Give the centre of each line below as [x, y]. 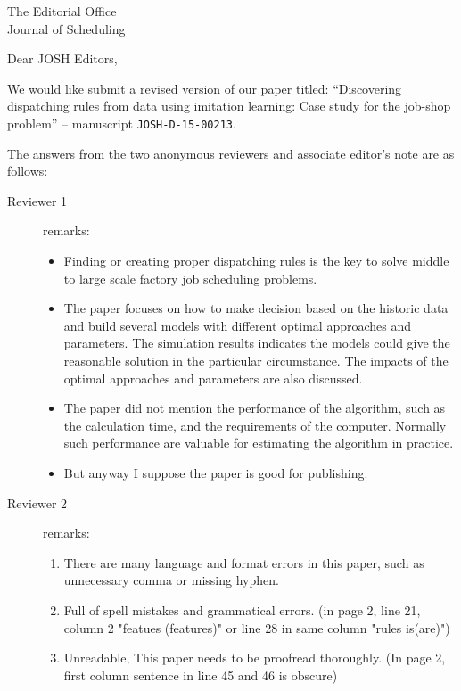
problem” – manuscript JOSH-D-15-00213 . [122, 123]
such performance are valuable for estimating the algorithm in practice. [259, 443]
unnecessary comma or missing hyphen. [171, 580]
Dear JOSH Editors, [62, 58]
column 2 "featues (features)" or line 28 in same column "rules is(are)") [257, 627]
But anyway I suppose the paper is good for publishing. [216, 472]
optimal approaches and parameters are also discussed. [213, 378]
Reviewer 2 [37, 502]
